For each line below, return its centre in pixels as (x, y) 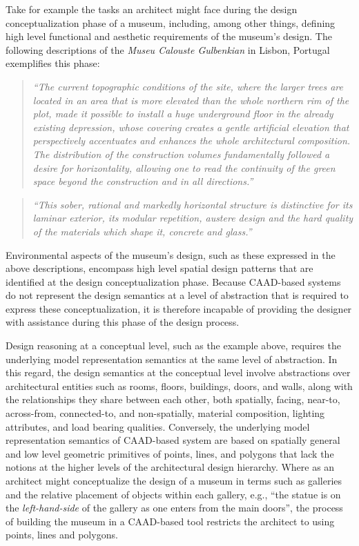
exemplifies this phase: (53, 63)
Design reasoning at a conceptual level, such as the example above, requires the (173, 345)
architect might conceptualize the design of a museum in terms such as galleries (174, 480)
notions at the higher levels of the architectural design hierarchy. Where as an (170, 467)
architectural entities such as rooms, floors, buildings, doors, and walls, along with (179, 386)
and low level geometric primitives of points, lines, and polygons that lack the (170, 453)
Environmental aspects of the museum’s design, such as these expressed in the (171, 254)
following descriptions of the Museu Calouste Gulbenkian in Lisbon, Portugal (168, 49)
